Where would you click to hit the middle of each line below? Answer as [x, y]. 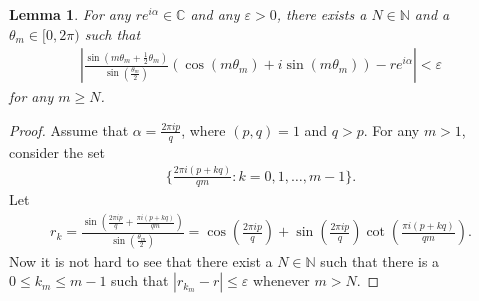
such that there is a [380, 260]
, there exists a [321, 14]
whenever [281, 280]
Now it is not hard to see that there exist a [141, 260]
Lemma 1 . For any [70, 14]
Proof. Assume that [69, 129]
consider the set [57, 151]
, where [203, 129]
